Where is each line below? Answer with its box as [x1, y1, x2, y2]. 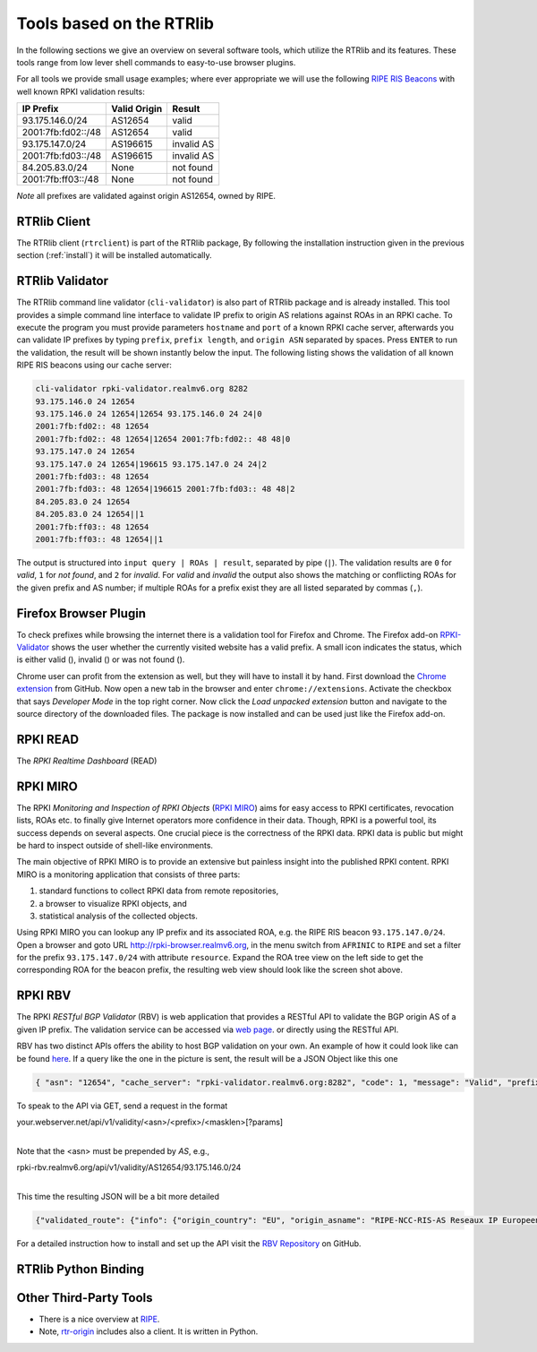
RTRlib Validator [16, 273, 109, 288]
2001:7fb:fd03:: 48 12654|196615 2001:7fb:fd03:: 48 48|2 [35, 484, 295, 495]
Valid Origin [111, 103, 163, 116]
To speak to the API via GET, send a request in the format [16, 1100, 228, 1111]
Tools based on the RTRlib [16, 13, 215, 33]
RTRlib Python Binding [16, 1262, 145, 1277]
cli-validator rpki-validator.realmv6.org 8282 [35, 383, 248, 394]
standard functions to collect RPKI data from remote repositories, [38, 885, 279, 896]
